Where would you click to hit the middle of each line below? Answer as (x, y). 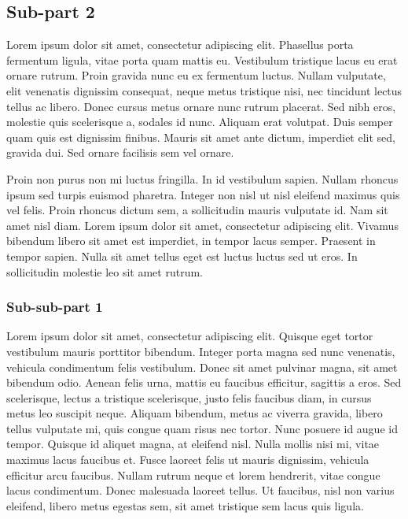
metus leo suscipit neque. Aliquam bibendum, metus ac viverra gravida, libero (195, 413)
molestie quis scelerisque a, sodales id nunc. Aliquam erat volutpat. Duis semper (200, 122)
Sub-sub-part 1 (55, 307)
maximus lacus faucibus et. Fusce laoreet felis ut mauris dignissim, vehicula (188, 460)
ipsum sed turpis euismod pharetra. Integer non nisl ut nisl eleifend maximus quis (203, 194)
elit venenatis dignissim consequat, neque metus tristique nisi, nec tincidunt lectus (204, 90)
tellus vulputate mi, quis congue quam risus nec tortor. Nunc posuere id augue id (202, 428)
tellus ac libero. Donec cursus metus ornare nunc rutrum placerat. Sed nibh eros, (201, 106)
